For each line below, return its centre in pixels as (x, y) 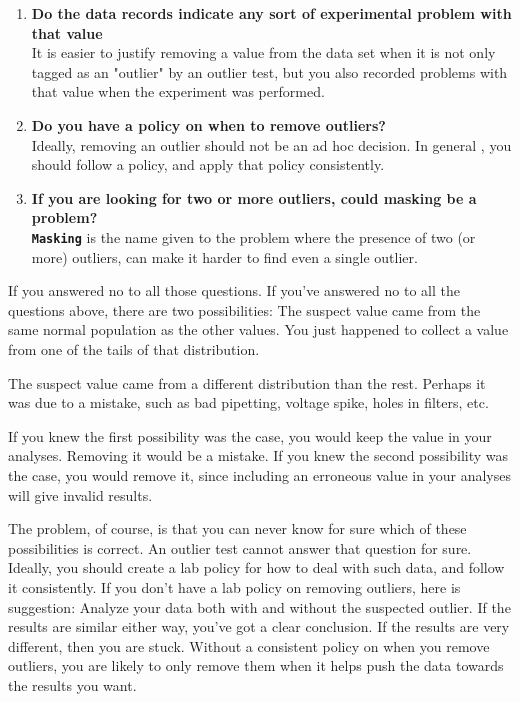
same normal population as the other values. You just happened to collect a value (258, 329)
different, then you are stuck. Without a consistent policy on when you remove (249, 645)
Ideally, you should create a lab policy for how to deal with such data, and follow (256, 567)
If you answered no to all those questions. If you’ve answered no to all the (234, 290)
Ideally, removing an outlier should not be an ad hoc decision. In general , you (271, 144)
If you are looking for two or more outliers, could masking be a (254, 197)
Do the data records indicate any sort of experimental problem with (271, 13)
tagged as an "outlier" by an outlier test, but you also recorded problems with (269, 71)
